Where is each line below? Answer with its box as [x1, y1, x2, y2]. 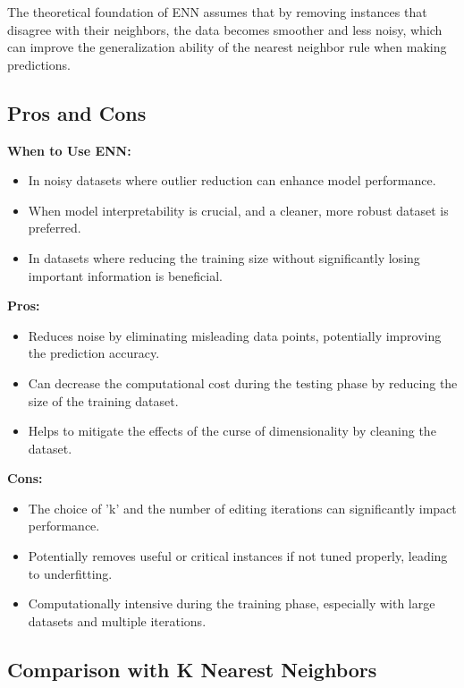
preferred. [28, 218, 81, 237]
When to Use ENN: [7, 140, 131, 159]
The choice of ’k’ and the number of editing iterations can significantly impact [28, 498, 457, 517]
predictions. [7, 55, 71, 73]
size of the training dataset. [28, 391, 179, 410]
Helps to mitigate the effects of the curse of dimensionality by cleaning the [28, 421, 436, 440]
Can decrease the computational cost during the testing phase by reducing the [28, 373, 458, 392]
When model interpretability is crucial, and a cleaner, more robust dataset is [28, 200, 449, 219]
